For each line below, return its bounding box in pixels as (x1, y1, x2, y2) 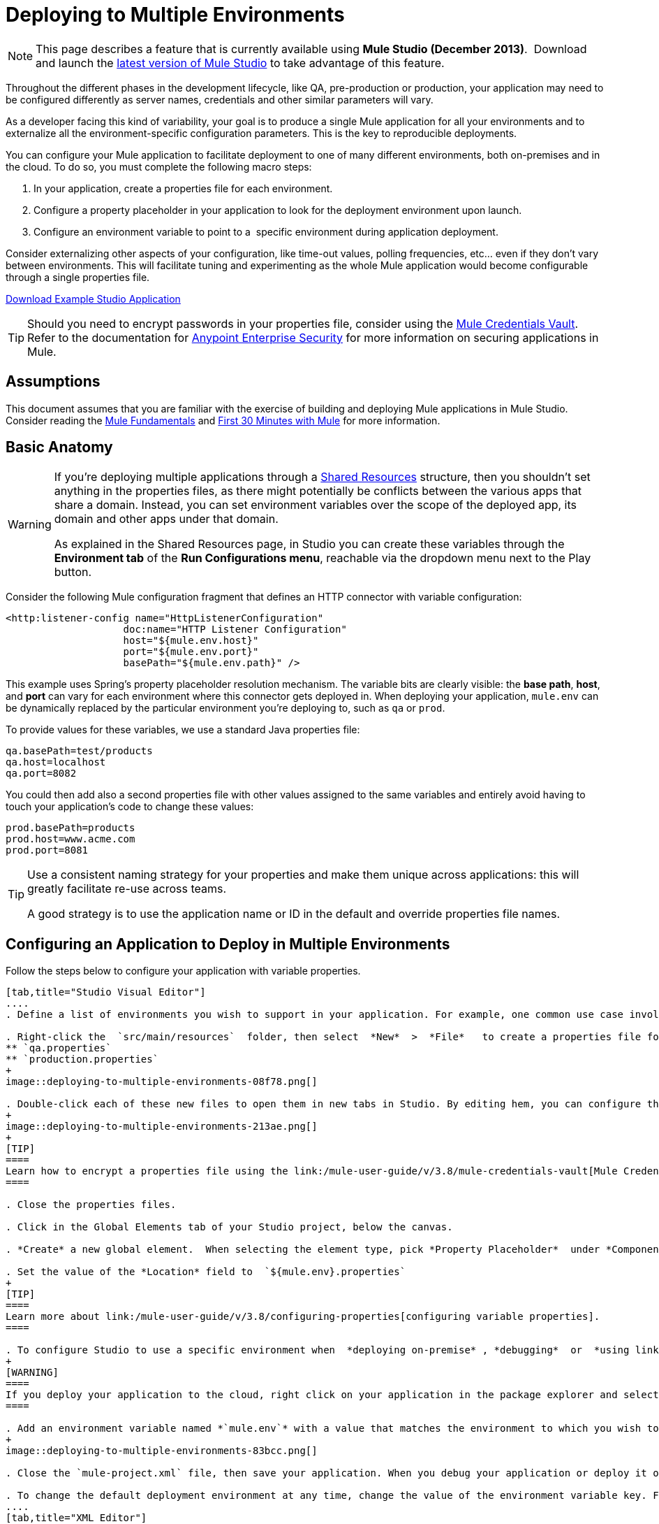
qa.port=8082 (6, 768, 77, 779)
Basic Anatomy (6, 438, 113, 457)
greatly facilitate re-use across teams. (27, 882, 227, 896)
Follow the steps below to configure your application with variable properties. (6, 965, 361, 977)
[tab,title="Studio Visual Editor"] (6, 986, 206, 998)
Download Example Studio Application (6, 292, 181, 305)
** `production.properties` (6, 1054, 159, 1065)
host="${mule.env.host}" (123, 635, 259, 647)
